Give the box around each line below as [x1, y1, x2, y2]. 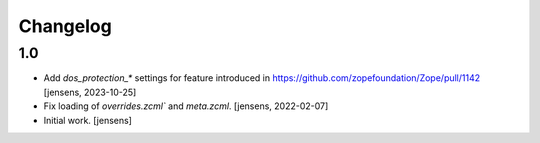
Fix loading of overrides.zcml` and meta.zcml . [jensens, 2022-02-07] [43, 100, 329, 112]
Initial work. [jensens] [43, 114, 132, 126]
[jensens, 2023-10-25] [43, 86, 137, 98]
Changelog [18, 15, 112, 37]
